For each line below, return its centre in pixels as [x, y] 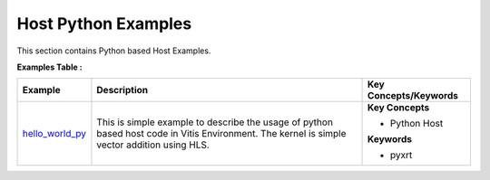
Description [122, 90]
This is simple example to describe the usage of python [215, 122]
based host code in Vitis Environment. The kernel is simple [221, 134]
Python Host [417, 124]
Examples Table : [50, 67]
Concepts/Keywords [413, 96]
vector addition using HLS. [153, 145]
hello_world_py [54, 134]
